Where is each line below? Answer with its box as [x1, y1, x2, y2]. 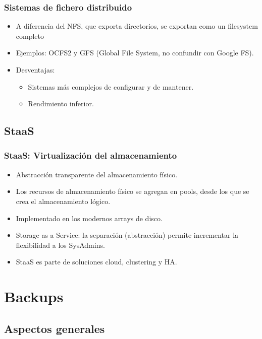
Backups [4, 286, 64, 307]
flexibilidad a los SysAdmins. [16, 239, 105, 250]
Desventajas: [16, 64, 55, 75]
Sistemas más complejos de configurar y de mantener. [28, 81, 194, 92]
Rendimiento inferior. [28, 98, 94, 109]
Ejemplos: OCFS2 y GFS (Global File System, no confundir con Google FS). [16, 47, 254, 58]
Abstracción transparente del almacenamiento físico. [16, 169, 178, 179]
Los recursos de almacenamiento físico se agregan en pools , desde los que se [16, 186, 249, 196]
